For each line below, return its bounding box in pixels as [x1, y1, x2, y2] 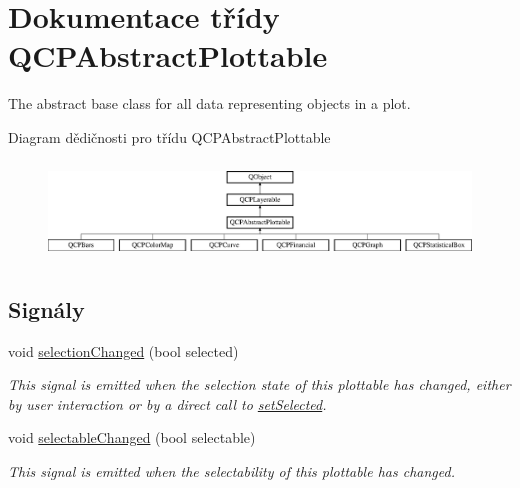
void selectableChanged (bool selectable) [8, 427, 256, 448]
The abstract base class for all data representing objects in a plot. [8, 93, 411, 114]
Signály [8, 293, 85, 324]
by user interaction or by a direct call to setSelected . [8, 393, 327, 414]
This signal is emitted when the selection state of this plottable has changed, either [8, 374, 511, 395]
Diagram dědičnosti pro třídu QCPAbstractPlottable [8, 126, 331, 147]
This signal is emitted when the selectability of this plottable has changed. [8, 461, 455, 482]
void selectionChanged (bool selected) [8, 340, 239, 361]
